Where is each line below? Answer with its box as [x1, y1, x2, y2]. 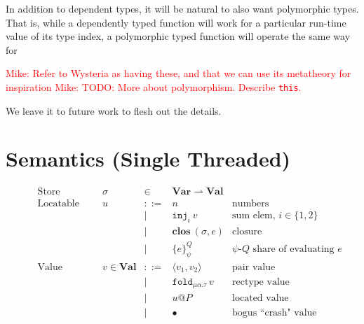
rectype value [232, 276, 290, 287]
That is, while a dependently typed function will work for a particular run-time [6, 15, 346, 29]
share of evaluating [252, 244, 335, 254]
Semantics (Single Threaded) [6, 144, 291, 173]
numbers [232, 199, 269, 209]
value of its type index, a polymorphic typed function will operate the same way [6, 29, 351, 43]
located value [232, 293, 289, 304]
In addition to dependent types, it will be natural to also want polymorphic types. [6, 1, 359, 15]
